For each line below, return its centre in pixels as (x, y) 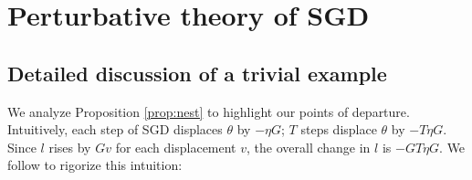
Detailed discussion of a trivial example (197, 73)
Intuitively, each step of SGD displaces (115, 129)
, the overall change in (309, 147)
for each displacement (176, 147)
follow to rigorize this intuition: (95, 165)
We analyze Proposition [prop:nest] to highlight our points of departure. (209, 111)
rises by (70, 147)
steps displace (339, 129)
